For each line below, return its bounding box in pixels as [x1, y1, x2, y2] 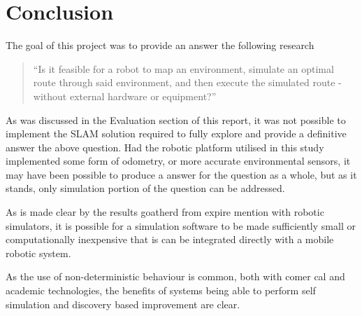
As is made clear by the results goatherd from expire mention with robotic [6, 205, 324, 219]
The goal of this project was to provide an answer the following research [6, 38, 314, 53]
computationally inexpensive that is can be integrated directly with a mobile [6, 232, 334, 247]
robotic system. [6, 245, 71, 260]
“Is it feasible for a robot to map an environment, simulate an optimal [33, 61, 334, 76]
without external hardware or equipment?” [33, 88, 217, 103]
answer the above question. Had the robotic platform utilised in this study [6, 139, 324, 154]
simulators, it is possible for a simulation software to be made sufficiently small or [6, 218, 356, 233]
